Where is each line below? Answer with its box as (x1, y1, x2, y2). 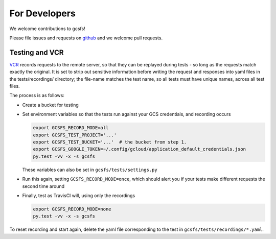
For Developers (9, 8, 76, 19)
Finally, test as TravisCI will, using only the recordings (22, 192, 135, 199)
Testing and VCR (9, 48, 64, 57)
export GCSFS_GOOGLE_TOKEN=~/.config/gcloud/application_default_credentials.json (33, 146, 246, 152)
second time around (22, 183, 65, 189)
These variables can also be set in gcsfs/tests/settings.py (22, 166, 158, 173)
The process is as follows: (9, 92, 65, 99)
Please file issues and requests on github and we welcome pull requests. (9, 35, 163, 41)
